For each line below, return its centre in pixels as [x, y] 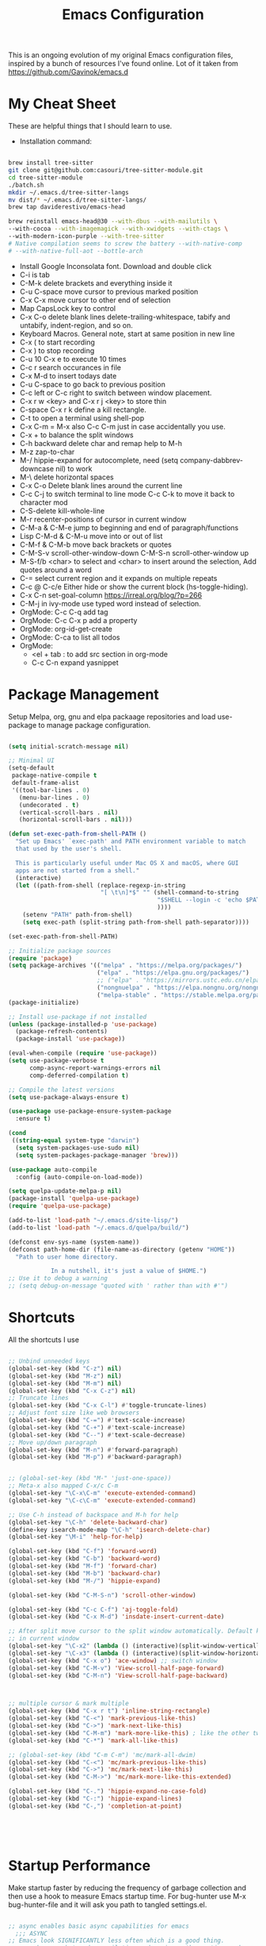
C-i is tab [34, 275]
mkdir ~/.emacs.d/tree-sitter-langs [68, 192]
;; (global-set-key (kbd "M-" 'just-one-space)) [90, 1479]
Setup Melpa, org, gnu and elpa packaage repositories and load [112, 717]
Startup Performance [80, 1865]
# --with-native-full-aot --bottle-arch [76, 251]
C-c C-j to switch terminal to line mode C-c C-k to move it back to [127, 494]
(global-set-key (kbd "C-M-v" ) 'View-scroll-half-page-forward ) [116, 1668]
